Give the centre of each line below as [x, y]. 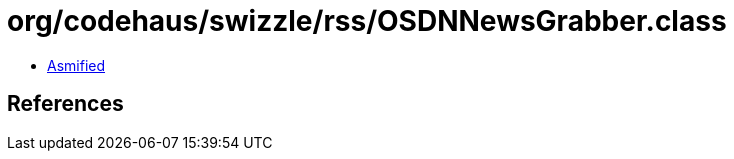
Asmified [76, 65]
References [65, 104]
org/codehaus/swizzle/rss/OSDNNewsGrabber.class [367, 21]
